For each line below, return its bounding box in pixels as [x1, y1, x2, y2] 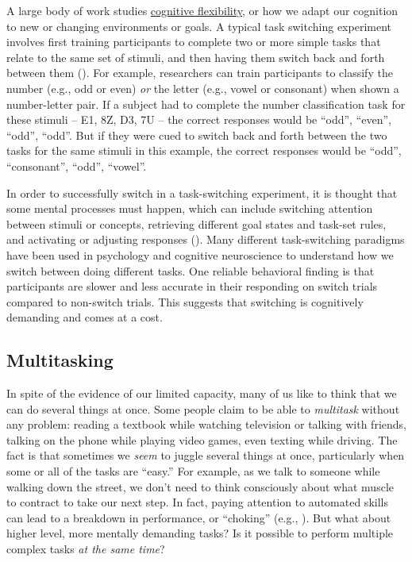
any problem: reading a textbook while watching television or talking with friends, [6, 416, 406, 433]
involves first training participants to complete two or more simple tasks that [6, 33, 381, 50]
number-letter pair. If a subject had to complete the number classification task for [6, 95, 406, 112]
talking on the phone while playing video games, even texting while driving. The [6, 431, 398, 448]
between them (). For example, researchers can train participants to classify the [6, 64, 393, 81]
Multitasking [6, 348, 114, 372]
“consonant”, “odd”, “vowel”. [6, 157, 147, 174]
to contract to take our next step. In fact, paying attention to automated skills [6, 494, 388, 510]
